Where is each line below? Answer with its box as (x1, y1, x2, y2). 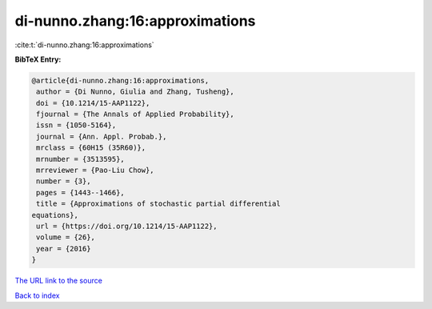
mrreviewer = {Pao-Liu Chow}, (36, 166, 155, 175)
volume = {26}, (36, 233, 96, 242)
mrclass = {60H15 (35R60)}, (36, 143, 146, 152)
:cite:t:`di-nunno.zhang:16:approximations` (14, 40, 155, 50)
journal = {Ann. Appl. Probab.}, (36, 132, 167, 141)
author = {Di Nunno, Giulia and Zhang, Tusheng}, (36, 87, 235, 96)
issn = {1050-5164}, (36, 121, 117, 130)
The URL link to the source (14, 276, 103, 286)
